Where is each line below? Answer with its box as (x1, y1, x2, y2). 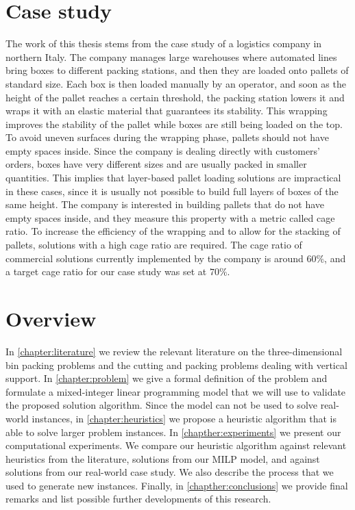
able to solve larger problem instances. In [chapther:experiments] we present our (5, 424, 341, 439)
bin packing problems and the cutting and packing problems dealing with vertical (5, 357, 347, 372)
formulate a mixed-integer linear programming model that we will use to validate (5, 384, 346, 398)
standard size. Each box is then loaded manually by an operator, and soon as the (5, 76, 346, 90)
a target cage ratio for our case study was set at (5, 264, 207, 279)
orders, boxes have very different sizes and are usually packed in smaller (5, 157, 307, 171)
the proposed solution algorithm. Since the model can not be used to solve (5, 398, 317, 412)
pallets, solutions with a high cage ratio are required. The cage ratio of (5, 238, 302, 252)
